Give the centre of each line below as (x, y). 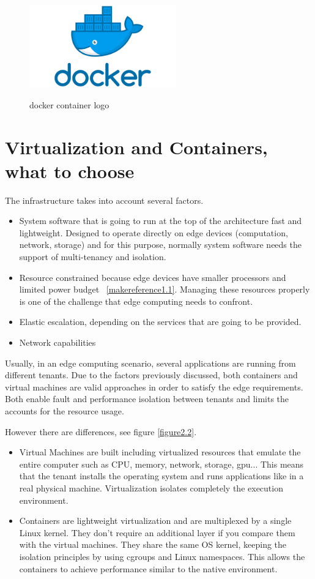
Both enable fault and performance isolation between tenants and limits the (147, 399)
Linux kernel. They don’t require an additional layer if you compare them (157, 532)
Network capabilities (57, 342)
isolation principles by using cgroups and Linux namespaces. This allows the (162, 556)
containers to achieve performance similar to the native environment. (148, 568)
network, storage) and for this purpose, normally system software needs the (160, 245)
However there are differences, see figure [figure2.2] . (101, 431)
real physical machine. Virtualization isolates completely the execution (151, 487)
